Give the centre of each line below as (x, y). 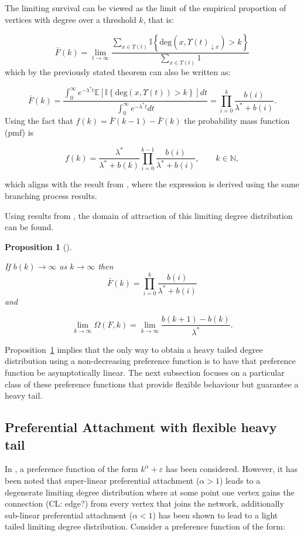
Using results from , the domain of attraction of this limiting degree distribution (149, 215)
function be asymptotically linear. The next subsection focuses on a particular (145, 372)
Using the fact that (39, 121)
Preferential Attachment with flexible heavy (141, 427)
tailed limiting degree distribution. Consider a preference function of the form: (145, 526)
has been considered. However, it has (232, 469)
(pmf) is (19, 132)
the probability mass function (237, 121)
